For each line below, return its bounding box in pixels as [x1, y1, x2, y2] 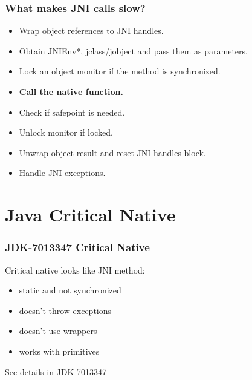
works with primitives [19, 344, 100, 357]
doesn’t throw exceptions [19, 304, 112, 316]
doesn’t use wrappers [19, 324, 97, 337]
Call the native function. [19, 85, 123, 97]
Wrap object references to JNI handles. [19, 24, 164, 37]
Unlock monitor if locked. [19, 126, 114, 139]
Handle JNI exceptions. [19, 166, 106, 179]
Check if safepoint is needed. [19, 105, 125, 118]
